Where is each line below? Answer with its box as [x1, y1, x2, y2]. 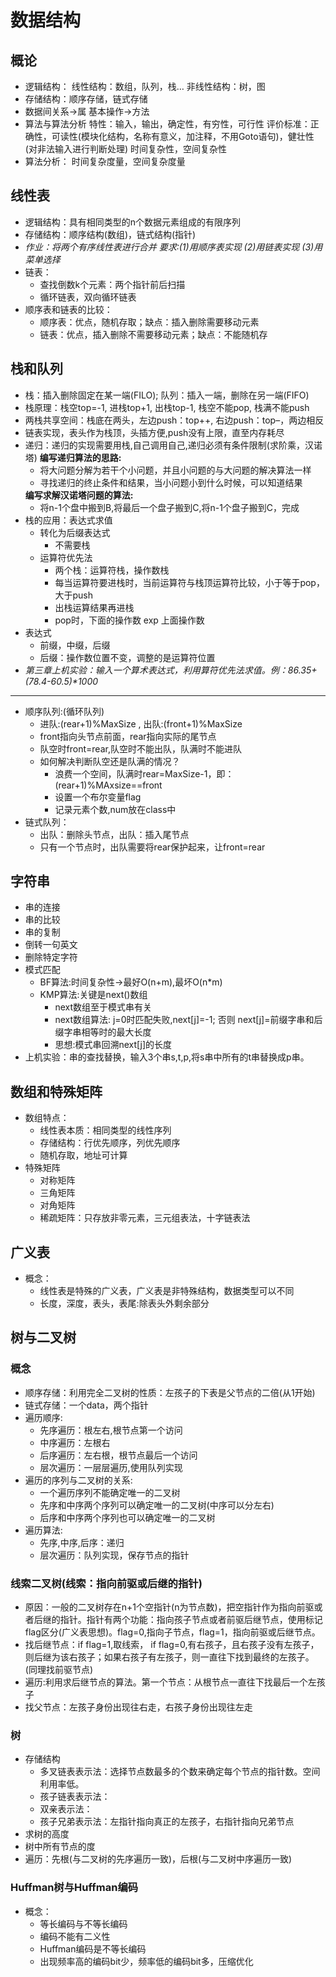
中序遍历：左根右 [39, 1436, 111, 1448]
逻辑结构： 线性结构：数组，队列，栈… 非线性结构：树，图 [24, 81, 266, 92]
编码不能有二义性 [39, 1930, 111, 1942]
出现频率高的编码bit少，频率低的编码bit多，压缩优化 [39, 1955, 254, 1967]
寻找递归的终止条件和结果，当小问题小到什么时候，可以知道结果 [39, 476, 303, 488]
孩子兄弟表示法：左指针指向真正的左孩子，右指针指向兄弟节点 [39, 1816, 295, 1828]
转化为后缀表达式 [39, 526, 111, 538]
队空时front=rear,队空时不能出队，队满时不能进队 [39, 742, 242, 755]
